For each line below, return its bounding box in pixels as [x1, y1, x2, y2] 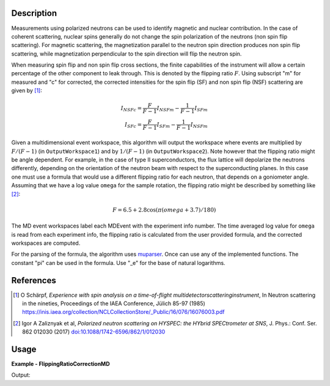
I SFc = [124, 121, 142, 130]
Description [11, 8, 57, 18]
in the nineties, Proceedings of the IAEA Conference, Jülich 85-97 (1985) [22, 300, 206, 307]
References [11, 275, 56, 286]
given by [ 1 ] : [11, 87, 43, 94]
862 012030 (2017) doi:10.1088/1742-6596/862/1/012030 [22, 328, 166, 336]
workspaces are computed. [11, 239, 81, 247]
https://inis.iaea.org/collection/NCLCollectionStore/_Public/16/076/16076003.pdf [22, 308, 225, 316]
